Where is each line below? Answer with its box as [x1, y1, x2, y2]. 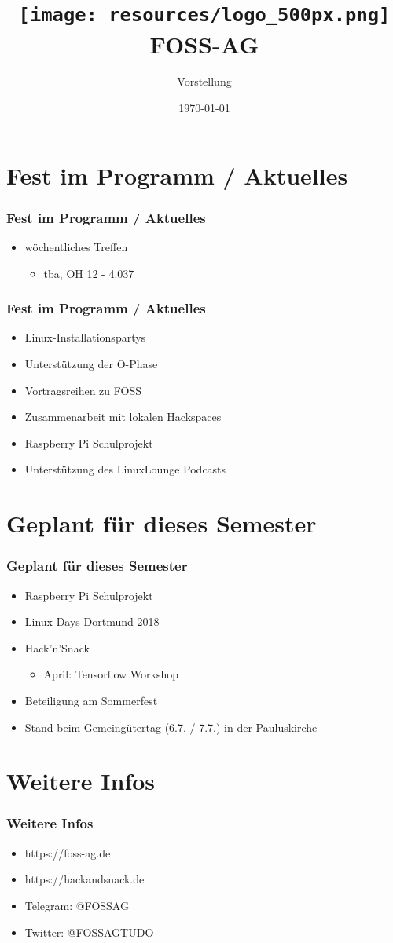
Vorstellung [177, 73, 232, 90]
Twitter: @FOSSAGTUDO [24, 923, 154, 940]
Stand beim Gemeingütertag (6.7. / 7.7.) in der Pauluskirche [24, 718, 318, 735]
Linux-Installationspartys [24, 329, 146, 345]
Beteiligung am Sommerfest [24, 692, 158, 708]
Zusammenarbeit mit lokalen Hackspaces [24, 408, 222, 425]
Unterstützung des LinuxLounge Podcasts [24, 461, 226, 477]
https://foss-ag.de [24, 844, 111, 861]
